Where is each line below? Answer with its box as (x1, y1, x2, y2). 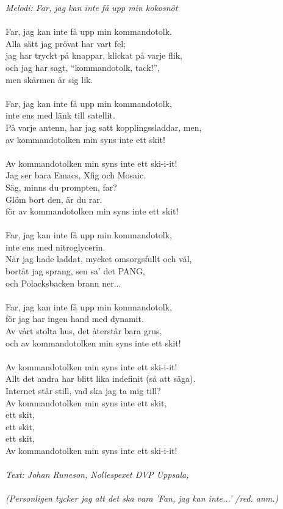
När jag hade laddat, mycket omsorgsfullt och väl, (5, 252, 192, 265)
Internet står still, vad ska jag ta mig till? (5, 384, 161, 397)
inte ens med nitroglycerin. (5, 240, 106, 253)
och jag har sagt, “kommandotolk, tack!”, (5, 60, 160, 73)
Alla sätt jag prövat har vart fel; (5, 37, 126, 49)
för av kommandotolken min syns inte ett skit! (5, 205, 179, 218)
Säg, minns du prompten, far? (5, 180, 117, 193)
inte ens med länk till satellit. (5, 109, 115, 122)
